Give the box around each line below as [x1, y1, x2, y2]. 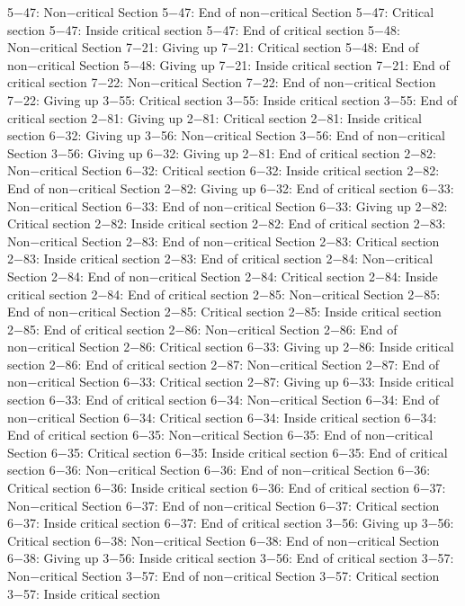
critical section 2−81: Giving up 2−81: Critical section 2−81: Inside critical [7, 108, 422, 127]
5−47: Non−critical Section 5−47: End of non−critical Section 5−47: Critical [7, 3, 434, 21]
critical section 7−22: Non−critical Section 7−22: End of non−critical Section [7, 73, 436, 92]
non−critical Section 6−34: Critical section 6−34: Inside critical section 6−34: [7, 407, 437, 426]
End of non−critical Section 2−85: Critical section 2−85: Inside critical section [7, 302, 442, 321]
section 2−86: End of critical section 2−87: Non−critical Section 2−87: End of [7, 354, 440, 373]
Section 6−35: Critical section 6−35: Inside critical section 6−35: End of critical [7, 442, 448, 461]
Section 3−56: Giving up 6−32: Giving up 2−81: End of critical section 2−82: [7, 143, 436, 162]
